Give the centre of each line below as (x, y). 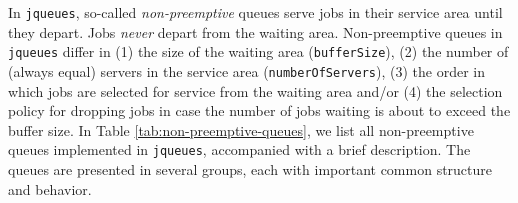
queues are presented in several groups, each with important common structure (250, 169)
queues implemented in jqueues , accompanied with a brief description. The (239, 149)
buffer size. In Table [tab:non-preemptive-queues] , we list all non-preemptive (241, 129)
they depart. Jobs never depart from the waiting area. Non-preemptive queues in (255, 31)
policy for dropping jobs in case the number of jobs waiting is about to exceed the (259, 110)
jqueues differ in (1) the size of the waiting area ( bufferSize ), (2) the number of (258, 51)
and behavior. (50, 188)
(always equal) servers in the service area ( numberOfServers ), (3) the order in (246, 70)
